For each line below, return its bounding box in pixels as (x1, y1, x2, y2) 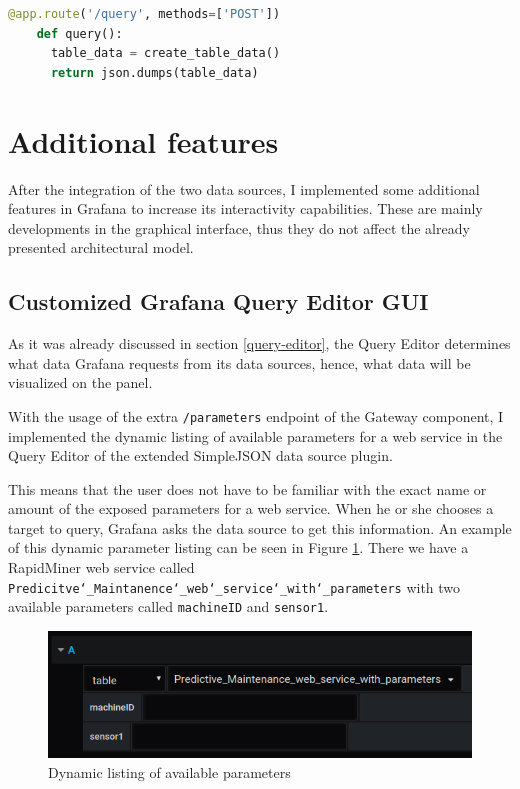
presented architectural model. (8, 237, 194, 258)
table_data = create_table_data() (50, 46, 281, 61)
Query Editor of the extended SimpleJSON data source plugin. (8, 445, 393, 466)
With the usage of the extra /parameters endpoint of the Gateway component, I (8, 405, 504, 426)
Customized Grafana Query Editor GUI (8, 286, 429, 317)
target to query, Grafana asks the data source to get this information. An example (8, 517, 512, 538)
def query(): (36, 26, 123, 41)
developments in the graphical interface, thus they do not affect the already (8, 217, 470, 238)
